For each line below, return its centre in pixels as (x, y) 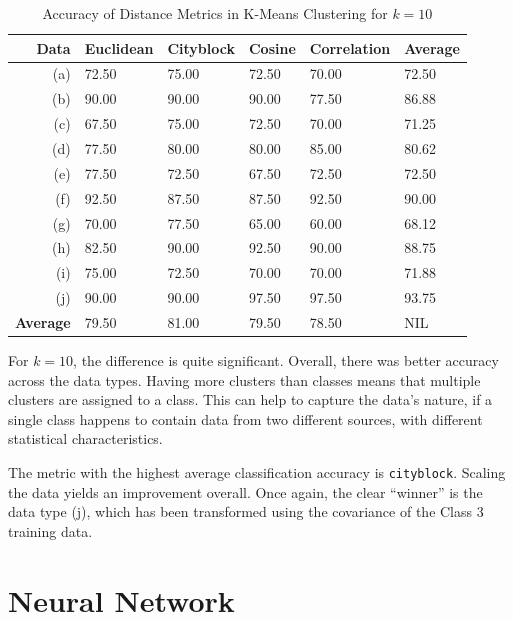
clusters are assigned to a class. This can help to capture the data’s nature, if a (250, 399)
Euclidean (119, 47)
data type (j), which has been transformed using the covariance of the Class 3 (246, 511)
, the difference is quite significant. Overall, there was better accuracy (286, 359)
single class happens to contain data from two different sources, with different (245, 418)
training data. (50, 530)
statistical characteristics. (85, 438)
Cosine (272, 47)
